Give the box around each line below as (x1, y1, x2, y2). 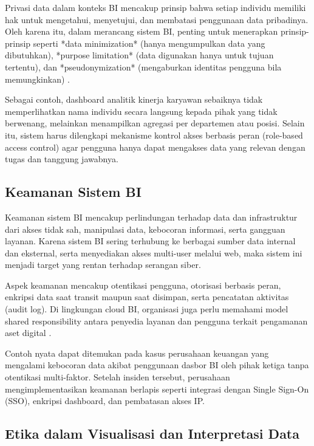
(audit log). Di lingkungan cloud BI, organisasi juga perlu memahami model (5, 303, 288, 315)
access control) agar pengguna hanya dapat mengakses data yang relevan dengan (5, 140, 305, 153)
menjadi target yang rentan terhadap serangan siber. (5, 258, 201, 271)
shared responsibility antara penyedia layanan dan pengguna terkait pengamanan (5, 314, 308, 327)
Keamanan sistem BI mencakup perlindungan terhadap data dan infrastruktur (5, 210, 298, 223)
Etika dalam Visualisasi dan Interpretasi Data (5, 424, 299, 443)
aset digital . (5, 326, 52, 339)
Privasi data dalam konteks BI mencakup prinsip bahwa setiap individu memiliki (5, 1, 306, 13)
